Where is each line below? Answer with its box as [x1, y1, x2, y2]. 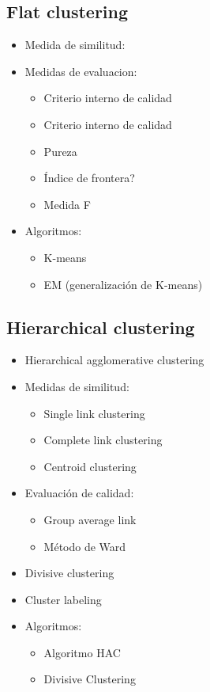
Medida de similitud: [24, 36, 126, 53]
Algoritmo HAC [43, 644, 121, 660]
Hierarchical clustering [6, 314, 195, 339]
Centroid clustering [43, 458, 137, 474]
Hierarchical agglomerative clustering [24, 352, 204, 368]
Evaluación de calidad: [24, 485, 134, 501]
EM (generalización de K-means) [43, 276, 203, 292]
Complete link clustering [43, 432, 163, 448]
